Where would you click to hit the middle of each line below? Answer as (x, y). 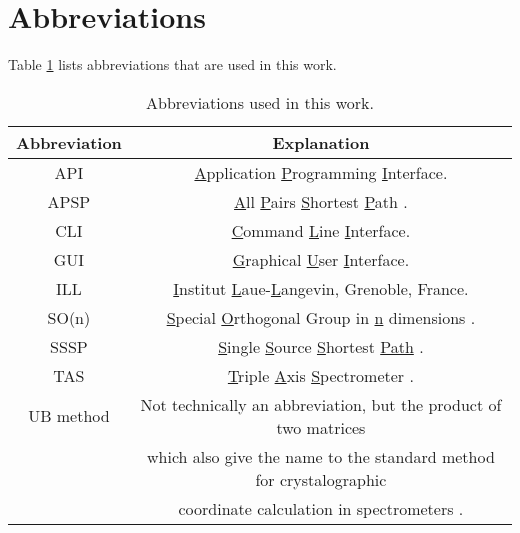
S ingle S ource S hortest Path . (321, 346)
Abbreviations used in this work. (260, 102)
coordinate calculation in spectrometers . (321, 508)
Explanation (321, 142)
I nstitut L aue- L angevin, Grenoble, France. (321, 288)
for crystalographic (321, 479)
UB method (69, 416)
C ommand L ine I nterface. (321, 230)
